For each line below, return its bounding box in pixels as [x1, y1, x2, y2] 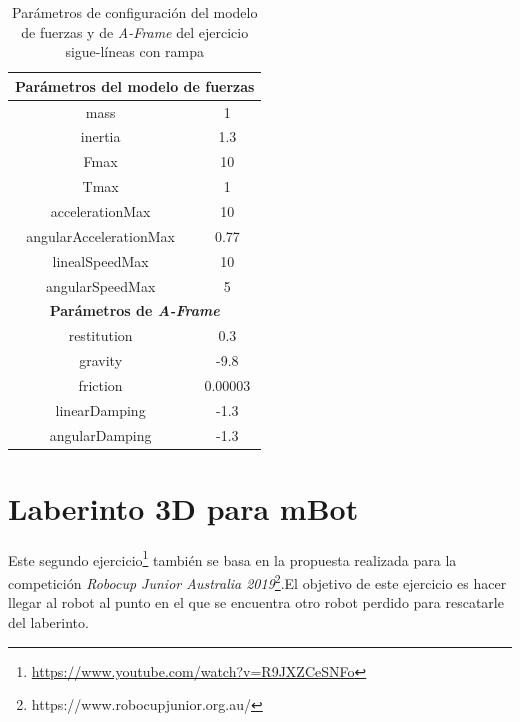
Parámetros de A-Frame [49, 300, 220, 321]
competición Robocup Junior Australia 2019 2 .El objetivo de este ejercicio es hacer [8, 570, 507, 593]
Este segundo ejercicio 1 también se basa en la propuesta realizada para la [8, 546, 457, 570]
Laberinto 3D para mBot [8, 487, 359, 528]
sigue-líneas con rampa [65, 41, 205, 62]
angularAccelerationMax [26, 225, 175, 246]
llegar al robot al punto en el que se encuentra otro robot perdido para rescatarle [8, 592, 504, 613]
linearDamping [55, 399, 146, 420]
